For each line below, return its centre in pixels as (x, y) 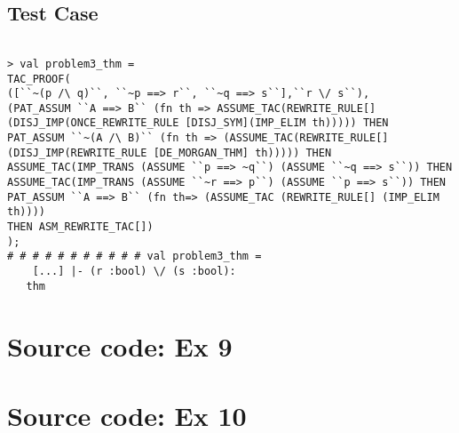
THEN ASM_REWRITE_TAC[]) (80, 227)
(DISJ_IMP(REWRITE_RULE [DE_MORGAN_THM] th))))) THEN (170, 152)
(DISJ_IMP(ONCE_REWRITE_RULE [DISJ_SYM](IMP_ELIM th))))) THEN (198, 123)
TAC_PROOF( (39, 79)
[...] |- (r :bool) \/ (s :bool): (134, 272)
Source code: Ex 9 (120, 345)
